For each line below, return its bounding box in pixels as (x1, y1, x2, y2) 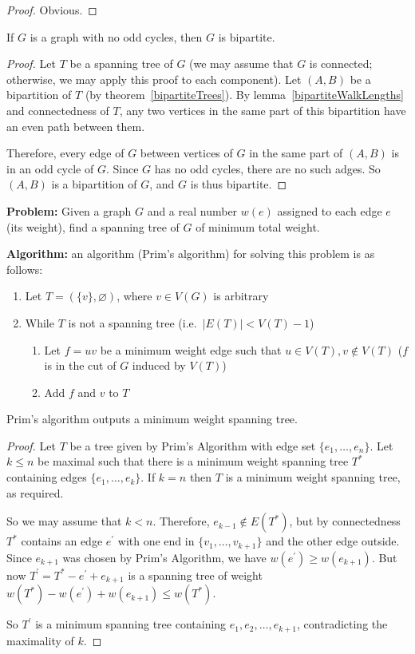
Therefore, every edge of (6, 145, 125, 161)
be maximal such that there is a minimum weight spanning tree (38, 453, 349, 470)
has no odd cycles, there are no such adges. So (154, 160, 381, 176)
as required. (6, 484, 64, 501)
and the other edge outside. (266, 533, 400, 549)
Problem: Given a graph (6, 202, 132, 219)
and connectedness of (6, 101, 109, 118)
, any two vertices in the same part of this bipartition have (119, 101, 406, 118)
